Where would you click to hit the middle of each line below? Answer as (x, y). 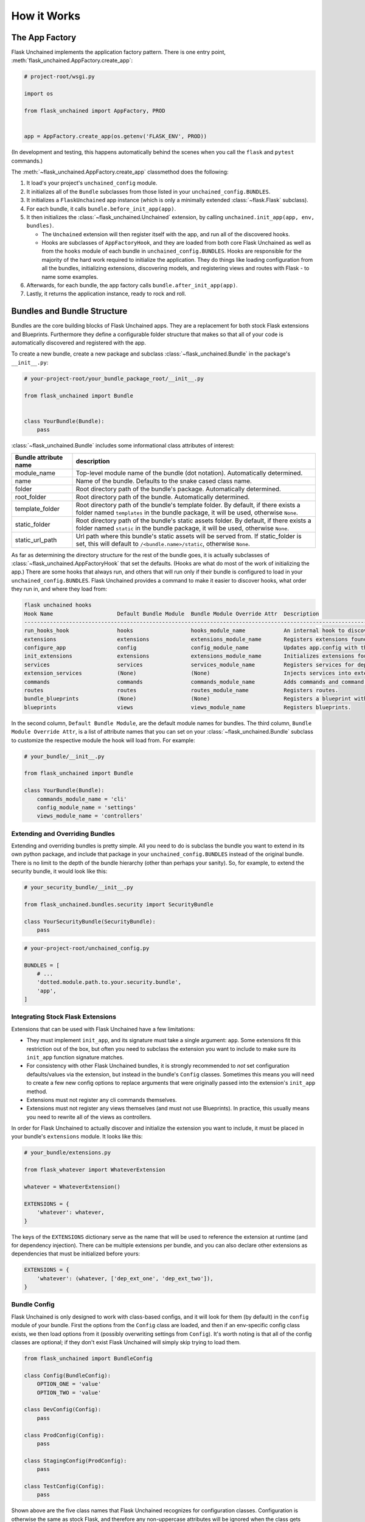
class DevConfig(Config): (63, 1410)
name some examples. (70, 276)
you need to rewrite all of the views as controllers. (89, 1117)
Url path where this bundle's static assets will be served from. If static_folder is (189, 536)
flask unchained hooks (58, 605)
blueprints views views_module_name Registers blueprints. (188, 707)
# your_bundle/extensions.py (68, 1153)
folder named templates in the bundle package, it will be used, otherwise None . (187, 513)
